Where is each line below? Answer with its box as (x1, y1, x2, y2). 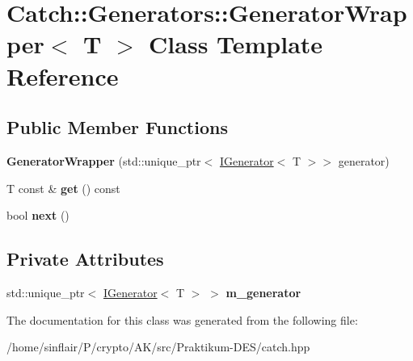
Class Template (149, 27, 323, 61)
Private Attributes (6, 246, 164, 271)
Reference (6, 59, 119, 92)
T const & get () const (6, 179, 120, 196)
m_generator (225, 283, 301, 300)
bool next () (6, 207, 70, 224)
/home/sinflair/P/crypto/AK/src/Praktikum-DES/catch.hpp (6, 338, 310, 355)
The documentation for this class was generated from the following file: (6, 311, 358, 328)
